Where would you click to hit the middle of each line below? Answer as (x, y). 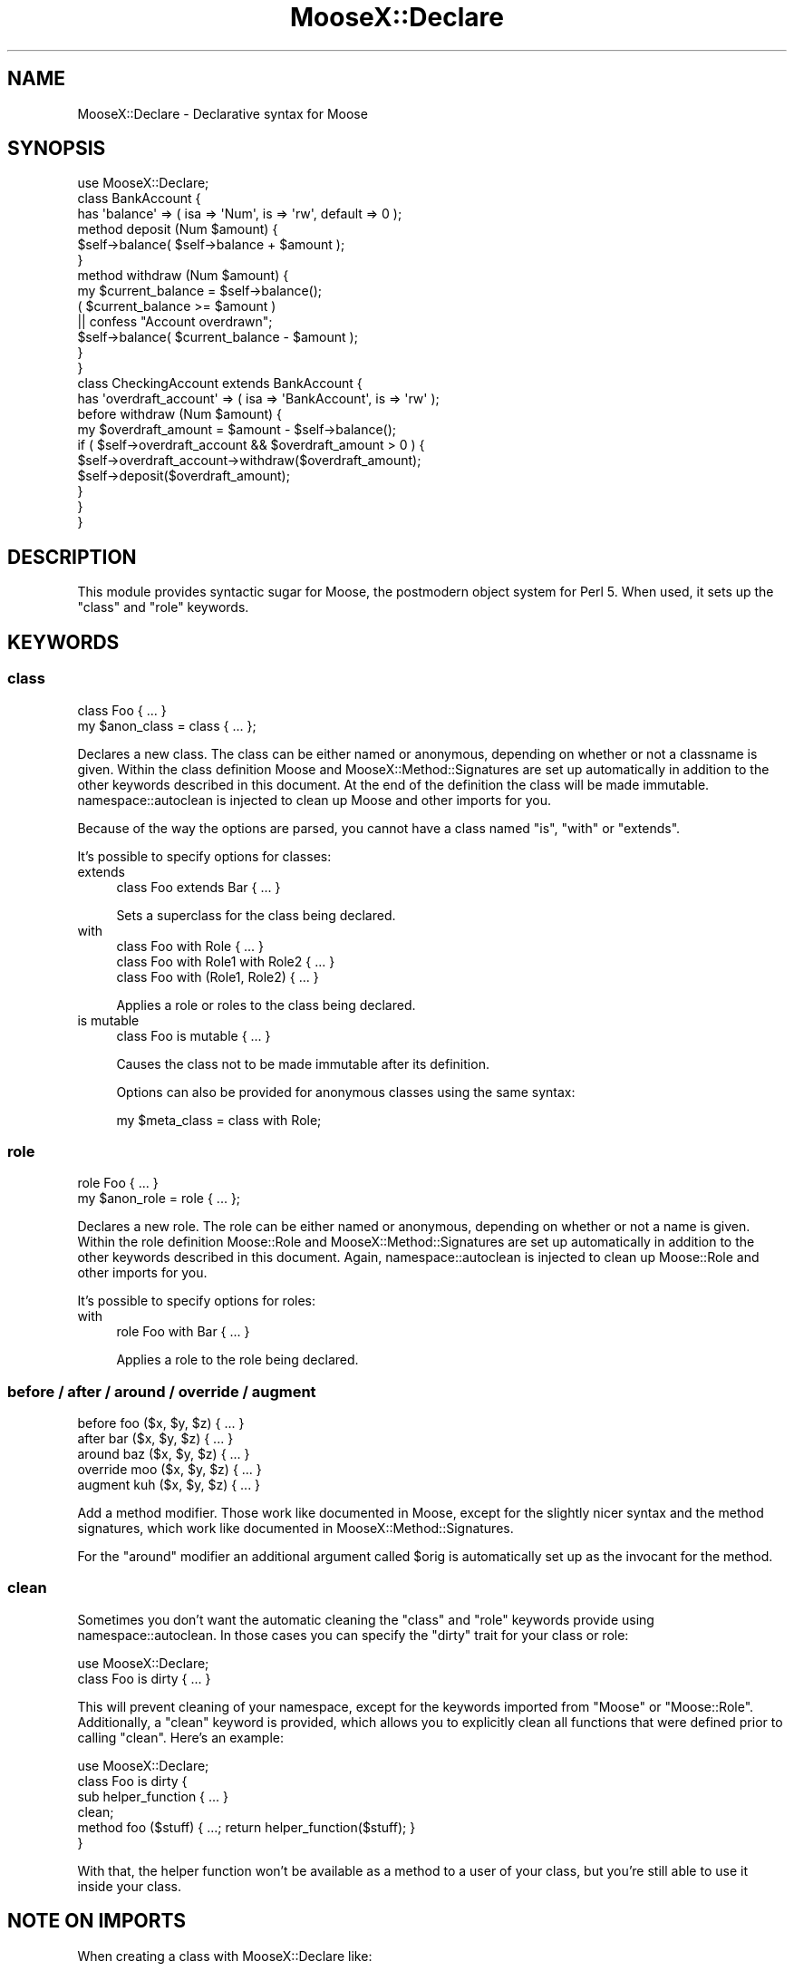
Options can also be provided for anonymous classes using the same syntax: (346, 1092)
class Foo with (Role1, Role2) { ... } (218, 976)
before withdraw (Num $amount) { (180, 414)
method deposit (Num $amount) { (178, 229)
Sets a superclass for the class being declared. (256, 915)
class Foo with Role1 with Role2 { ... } (226, 961)
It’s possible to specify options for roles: (197, 1301)
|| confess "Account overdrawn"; (175, 322)
